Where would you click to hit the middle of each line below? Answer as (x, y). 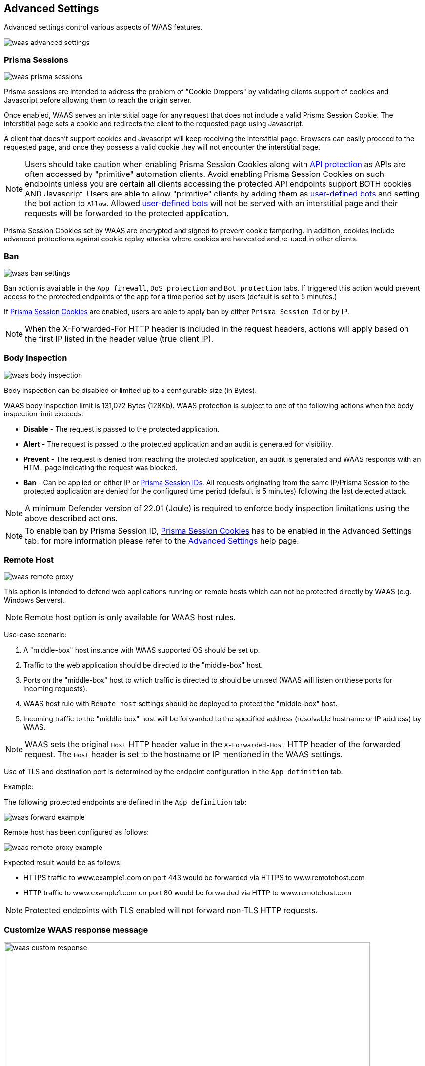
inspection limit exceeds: (44, 413)
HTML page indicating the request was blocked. (101, 467)
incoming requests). (56, 689)
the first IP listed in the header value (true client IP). (119, 338)
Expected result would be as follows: (63, 863)
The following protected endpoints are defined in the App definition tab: (125, 802)
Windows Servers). (35, 600)
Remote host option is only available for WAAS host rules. (130, 618)
